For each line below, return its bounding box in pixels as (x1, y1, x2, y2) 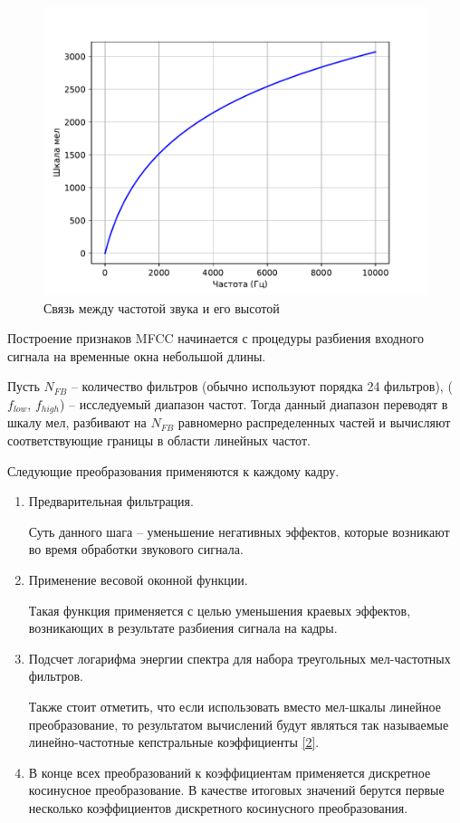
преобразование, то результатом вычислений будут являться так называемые (28, 714, 449, 733)
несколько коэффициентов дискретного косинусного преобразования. (28, 798, 408, 817)
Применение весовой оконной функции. (28, 569, 248, 589)
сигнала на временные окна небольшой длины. (7, 346, 266, 365)
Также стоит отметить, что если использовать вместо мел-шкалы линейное (28, 696, 441, 715)
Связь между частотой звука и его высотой (43, 298, 280, 317)
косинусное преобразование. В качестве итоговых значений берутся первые (28, 780, 445, 799)
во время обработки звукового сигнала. (28, 540, 244, 559)
